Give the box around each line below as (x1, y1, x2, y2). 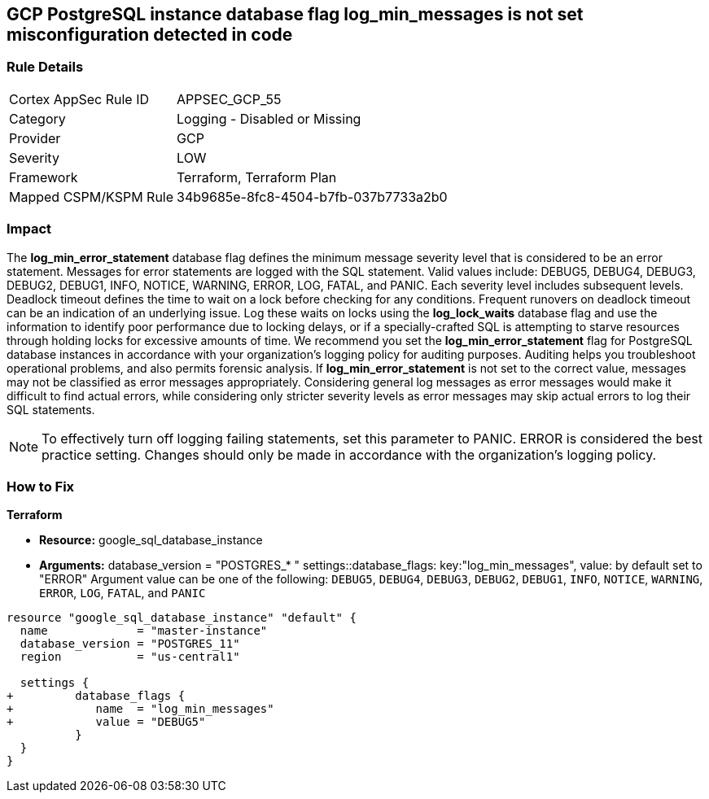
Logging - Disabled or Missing (177, 110, 361, 127)
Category (9, 110, 66, 127)
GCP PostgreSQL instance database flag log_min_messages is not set (7, 4, 584, 24)
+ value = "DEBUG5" (7, 715, 206, 729)
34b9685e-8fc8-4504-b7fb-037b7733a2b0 (177, 188, 448, 205)
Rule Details (7, 59, 84, 76)
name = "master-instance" (20, 624, 268, 638)
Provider (9, 129, 61, 146)
